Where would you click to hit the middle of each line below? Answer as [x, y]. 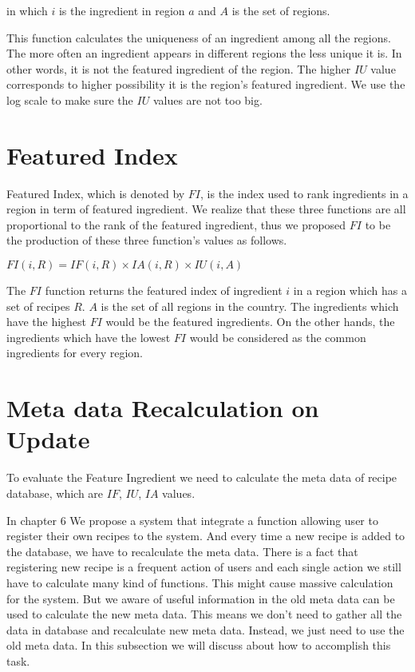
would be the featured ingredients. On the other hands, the [250, 322]
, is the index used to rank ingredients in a [304, 193]
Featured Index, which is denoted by [96, 193]
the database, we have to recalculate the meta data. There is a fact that [182, 551]
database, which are [55, 493]
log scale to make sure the [70, 99]
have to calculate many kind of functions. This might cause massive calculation [200, 582]
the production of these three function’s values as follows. [147, 240]
